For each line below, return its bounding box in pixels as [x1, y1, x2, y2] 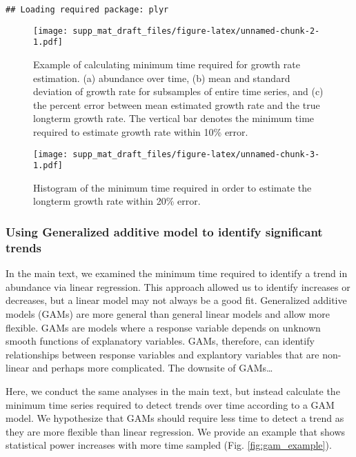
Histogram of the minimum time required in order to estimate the [33, 180, 312, 194]
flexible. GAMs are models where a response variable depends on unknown [6, 320, 321, 334]
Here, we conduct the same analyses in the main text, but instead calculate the [6, 383, 340, 398]
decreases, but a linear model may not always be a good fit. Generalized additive [6, 293, 347, 307]
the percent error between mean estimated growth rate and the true [33, 97, 320, 112]
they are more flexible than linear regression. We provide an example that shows [6, 424, 346, 438]
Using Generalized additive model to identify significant [6, 223, 323, 240]
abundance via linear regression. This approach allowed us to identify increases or [6, 279, 350, 294]
